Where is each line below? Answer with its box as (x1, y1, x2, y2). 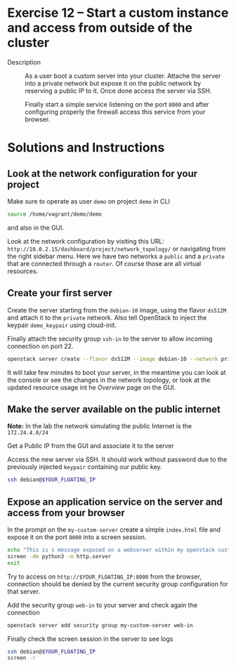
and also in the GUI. (7, 223, 65, 232)
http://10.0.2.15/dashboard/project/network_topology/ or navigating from (7, 244, 226, 253)
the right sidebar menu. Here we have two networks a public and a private (7, 251, 225, 260)
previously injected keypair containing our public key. (7, 463, 163, 471)
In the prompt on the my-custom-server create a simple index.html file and (7, 525, 221, 534)
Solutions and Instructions (7, 140, 165, 156)
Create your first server (7, 287, 112, 299)
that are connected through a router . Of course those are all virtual (7, 259, 202, 268)
